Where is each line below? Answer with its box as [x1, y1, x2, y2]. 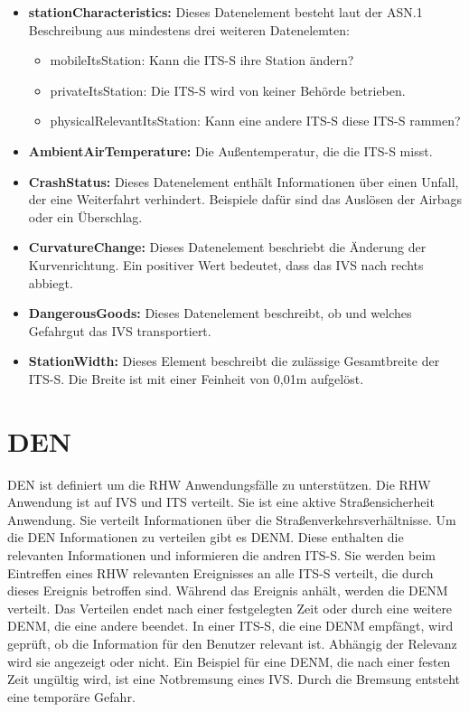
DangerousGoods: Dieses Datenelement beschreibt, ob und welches [28, 304, 412, 323]
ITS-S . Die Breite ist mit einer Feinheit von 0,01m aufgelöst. [28, 369, 364, 388]
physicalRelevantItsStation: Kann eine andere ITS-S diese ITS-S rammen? [50, 111, 461, 130]
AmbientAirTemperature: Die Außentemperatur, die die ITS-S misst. [28, 141, 433, 160]
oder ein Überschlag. [28, 207, 143, 226]
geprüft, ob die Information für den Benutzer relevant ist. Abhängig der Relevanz [7, 633, 457, 652]
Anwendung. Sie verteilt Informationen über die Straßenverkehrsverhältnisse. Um [7, 510, 456, 529]
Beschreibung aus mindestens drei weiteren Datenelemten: [28, 20, 350, 39]
